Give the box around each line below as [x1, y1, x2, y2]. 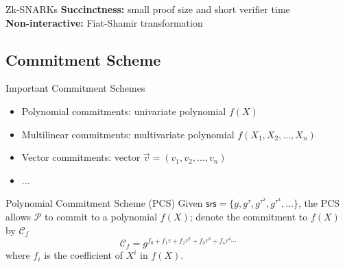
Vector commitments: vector [21, 150, 141, 164]
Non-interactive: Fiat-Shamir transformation [5, 15, 203, 29]
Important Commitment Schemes [5, 81, 145, 95]
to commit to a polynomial [45, 209, 158, 223]
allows [5, 209, 32, 223]
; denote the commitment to [189, 209, 308, 223]
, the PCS [298, 196, 340, 210]
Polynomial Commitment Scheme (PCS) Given [5, 196, 203, 210]
